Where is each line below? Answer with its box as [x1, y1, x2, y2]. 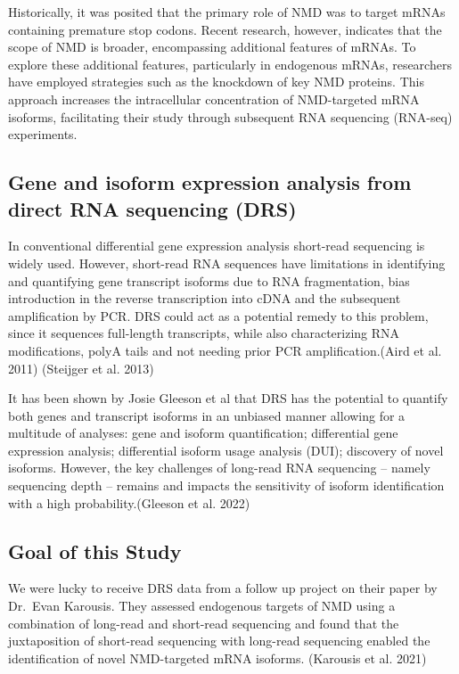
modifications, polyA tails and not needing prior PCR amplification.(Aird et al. [8, 341, 442, 359]
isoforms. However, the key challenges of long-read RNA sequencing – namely [8, 458, 430, 477]
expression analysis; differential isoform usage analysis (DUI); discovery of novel [8, 440, 444, 459]
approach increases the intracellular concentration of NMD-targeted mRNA [8, 89, 420, 108]
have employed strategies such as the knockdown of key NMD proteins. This [8, 72, 424, 91]
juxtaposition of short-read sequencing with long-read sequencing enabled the [8, 631, 430, 650]
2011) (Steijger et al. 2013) [8, 358, 154, 377]
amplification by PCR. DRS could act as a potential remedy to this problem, [8, 306, 429, 325]
